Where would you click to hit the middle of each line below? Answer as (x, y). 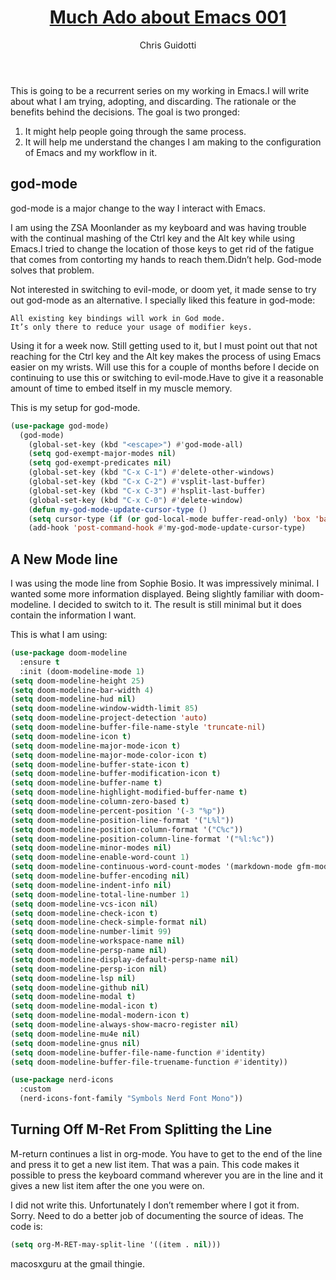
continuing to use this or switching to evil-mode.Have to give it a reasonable (167, 377)
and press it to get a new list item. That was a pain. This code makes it (155, 1164)
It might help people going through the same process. (135, 131)
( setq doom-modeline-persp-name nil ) (89, 951)
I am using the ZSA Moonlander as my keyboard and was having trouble (158, 227)
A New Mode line (64, 559)
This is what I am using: (59, 635)
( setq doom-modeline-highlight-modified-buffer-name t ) (129, 792)
